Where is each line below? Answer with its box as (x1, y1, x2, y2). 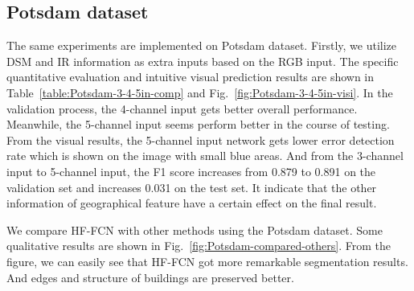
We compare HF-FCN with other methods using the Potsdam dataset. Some (6, 221, 383, 238)
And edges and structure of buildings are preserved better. (6, 268, 294, 285)
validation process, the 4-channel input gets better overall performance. (6, 100, 358, 117)
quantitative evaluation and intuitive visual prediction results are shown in (6, 68, 375, 85)
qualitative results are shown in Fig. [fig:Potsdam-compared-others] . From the (6, 237, 391, 254)
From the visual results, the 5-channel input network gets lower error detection (6, 131, 395, 148)
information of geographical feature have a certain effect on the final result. (6, 195, 377, 211)
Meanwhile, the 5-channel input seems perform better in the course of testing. (6, 116, 390, 133)
